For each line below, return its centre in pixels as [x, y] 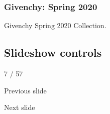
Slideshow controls [53, 52]
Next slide [20, 107]
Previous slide [25, 90]
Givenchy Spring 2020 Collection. [55, 25]
